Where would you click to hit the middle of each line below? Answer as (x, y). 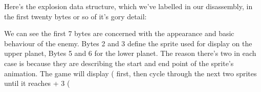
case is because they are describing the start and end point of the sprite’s (119, 63)
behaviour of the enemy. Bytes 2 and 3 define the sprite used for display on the (128, 43)
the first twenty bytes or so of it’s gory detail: (75, 16)
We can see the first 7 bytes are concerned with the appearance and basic (119, 33)
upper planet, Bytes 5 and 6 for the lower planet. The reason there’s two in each (130, 53)
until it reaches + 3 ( (37, 83)
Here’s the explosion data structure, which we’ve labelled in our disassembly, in (128, 6)
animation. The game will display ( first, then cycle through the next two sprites (130, 73)
